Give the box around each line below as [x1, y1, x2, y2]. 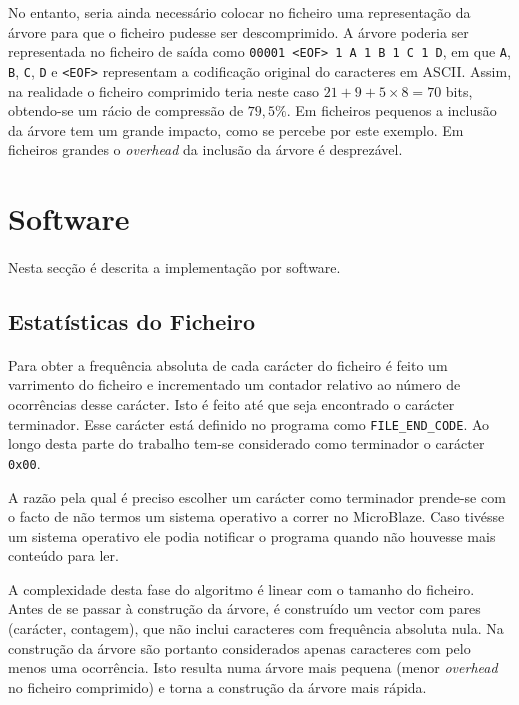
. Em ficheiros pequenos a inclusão [286, 100, 497, 121]
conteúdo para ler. [8, 545, 119, 566]
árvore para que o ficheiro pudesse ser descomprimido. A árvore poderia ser [8, 21, 469, 42]
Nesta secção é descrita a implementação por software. [8, 256, 341, 277]
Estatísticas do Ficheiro [8, 305, 256, 336]
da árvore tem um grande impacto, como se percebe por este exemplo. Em [8, 119, 464, 140]
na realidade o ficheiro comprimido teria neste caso [8, 80, 320, 101]
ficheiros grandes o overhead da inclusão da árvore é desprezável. [8, 139, 403, 160]
